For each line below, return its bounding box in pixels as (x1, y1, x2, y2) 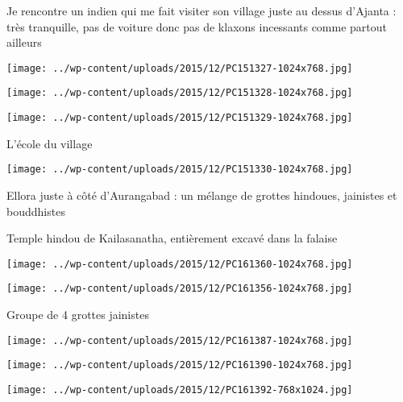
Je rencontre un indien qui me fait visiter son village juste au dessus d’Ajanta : (6, 2, 397, 19)
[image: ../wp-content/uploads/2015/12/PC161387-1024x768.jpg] (6, 334, 353, 346)
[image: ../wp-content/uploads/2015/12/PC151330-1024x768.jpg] (6, 164, 353, 176)
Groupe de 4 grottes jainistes (6, 306, 149, 323)
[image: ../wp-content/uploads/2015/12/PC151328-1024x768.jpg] (6, 87, 353, 99)
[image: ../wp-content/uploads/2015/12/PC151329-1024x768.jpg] (6, 112, 353, 124)
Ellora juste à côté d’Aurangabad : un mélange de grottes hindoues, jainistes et (6, 187, 397, 203)
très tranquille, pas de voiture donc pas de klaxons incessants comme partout (6, 18, 388, 35)
